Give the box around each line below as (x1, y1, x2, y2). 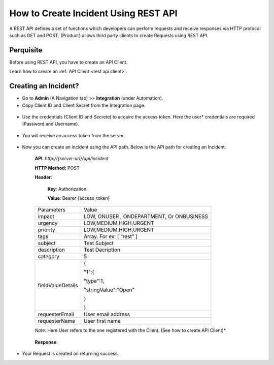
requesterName (38, 318, 76, 325)
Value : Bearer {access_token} (47, 195, 110, 201)
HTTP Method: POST (35, 165, 80, 171)
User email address (84, 311, 130, 318)
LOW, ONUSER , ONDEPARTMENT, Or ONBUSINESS (84, 213, 208, 220)
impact (38, 213, 54, 220)
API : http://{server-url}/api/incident (35, 156, 109, 162)
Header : (35, 174, 52, 180)
